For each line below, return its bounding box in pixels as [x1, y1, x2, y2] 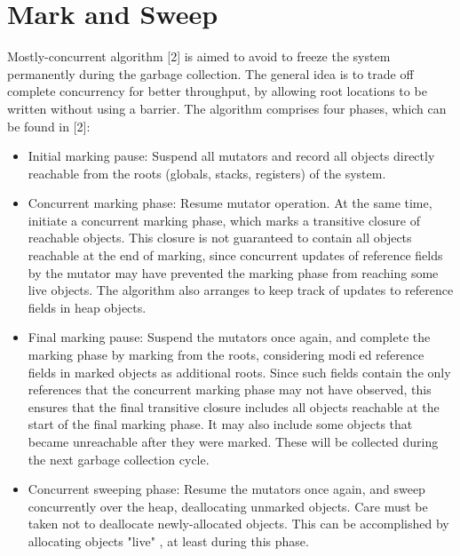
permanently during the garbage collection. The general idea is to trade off [7, 64, 414, 83]
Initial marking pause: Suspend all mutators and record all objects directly [28, 147, 435, 165]
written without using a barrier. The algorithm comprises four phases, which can [7, 99, 447, 117]
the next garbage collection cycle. [28, 449, 210, 468]
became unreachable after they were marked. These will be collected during [28, 433, 439, 450]
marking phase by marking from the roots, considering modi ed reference [28, 346, 424, 364]
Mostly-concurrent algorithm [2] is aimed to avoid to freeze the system [7, 47, 391, 66]
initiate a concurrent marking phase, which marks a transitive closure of [28, 210, 420, 229]
